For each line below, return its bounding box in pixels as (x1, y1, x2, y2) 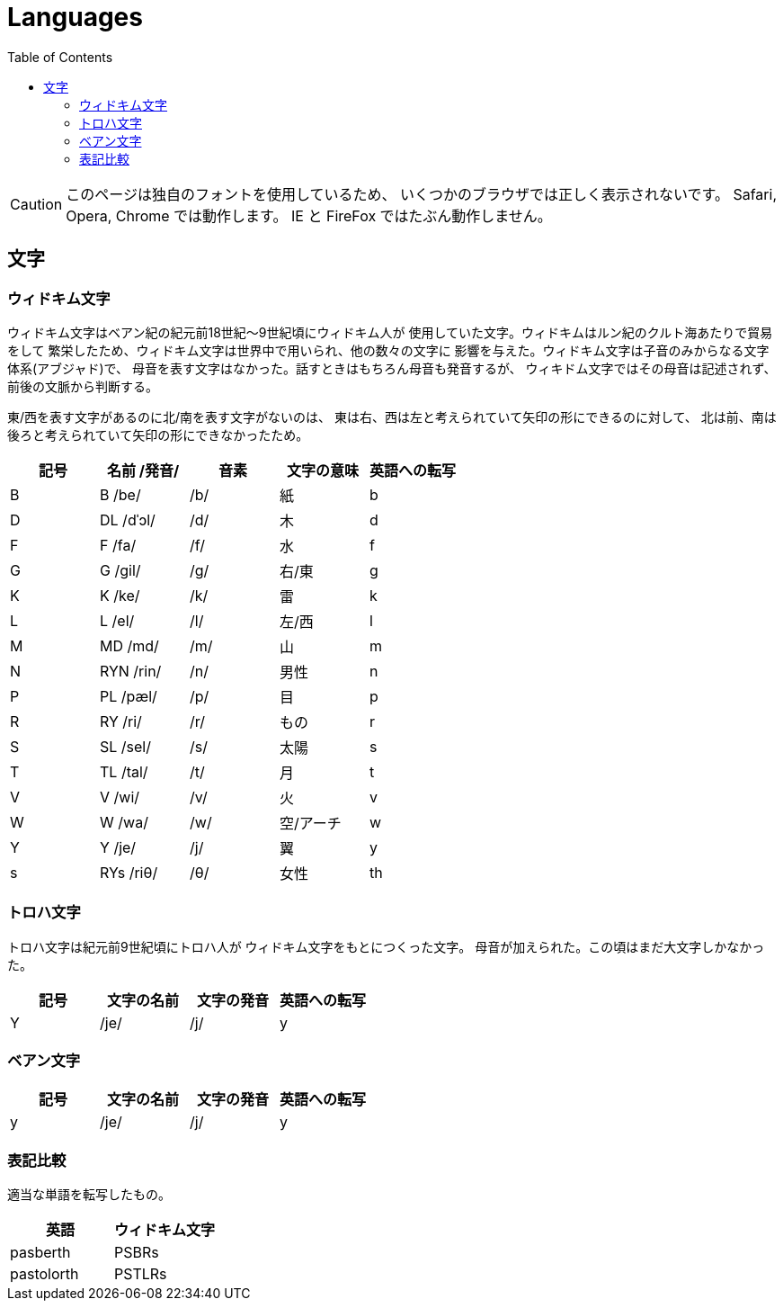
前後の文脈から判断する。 (7, 378, 158, 394)
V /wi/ (100, 787, 140, 806)
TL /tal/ (100, 762, 148, 781)
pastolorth (10, 1265, 79, 1284)
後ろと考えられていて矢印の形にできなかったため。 (7, 426, 309, 443)
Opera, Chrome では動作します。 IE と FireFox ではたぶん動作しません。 (66, 206, 552, 225)
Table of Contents (7, 49, 113, 65)
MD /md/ (100, 636, 159, 655)
